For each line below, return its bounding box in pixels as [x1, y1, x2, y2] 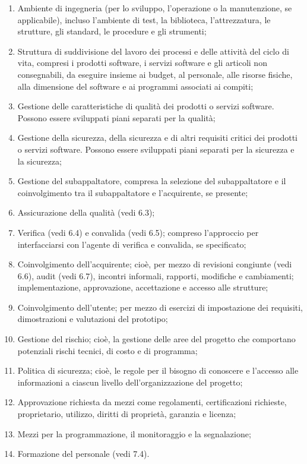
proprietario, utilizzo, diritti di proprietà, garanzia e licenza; [17, 408, 236, 420]
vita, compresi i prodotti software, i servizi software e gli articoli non [17, 56, 267, 69]
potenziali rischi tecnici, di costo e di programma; [17, 344, 198, 356]
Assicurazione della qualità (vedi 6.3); [17, 206, 155, 219]
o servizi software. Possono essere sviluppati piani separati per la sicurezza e [17, 143, 295, 155]
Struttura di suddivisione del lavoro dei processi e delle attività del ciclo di [17, 45, 289, 57]
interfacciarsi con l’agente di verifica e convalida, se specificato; [17, 238, 246, 250]
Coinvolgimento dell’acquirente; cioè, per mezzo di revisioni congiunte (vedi [17, 258, 292, 270]
